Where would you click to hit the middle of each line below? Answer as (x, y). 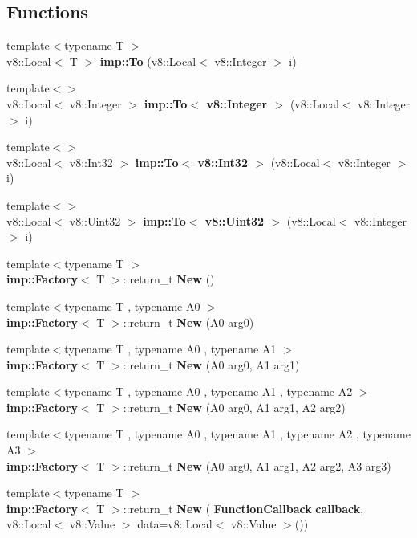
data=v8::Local (175, 524)
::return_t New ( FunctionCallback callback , (243, 508)
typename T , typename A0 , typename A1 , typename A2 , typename (237, 434)
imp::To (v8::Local (148, 61)
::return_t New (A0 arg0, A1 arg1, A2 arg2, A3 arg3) (257, 465)
